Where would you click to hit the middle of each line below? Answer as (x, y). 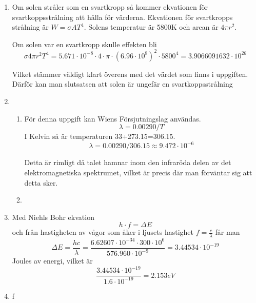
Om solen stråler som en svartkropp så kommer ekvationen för (110, 7)
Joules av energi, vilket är (52, 261)
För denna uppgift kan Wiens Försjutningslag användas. (113, 118)
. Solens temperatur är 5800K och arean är (151, 27)
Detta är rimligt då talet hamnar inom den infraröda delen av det (128, 162)
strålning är (30, 27)
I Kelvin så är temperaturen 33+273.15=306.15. (100, 136)
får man (228, 232)
